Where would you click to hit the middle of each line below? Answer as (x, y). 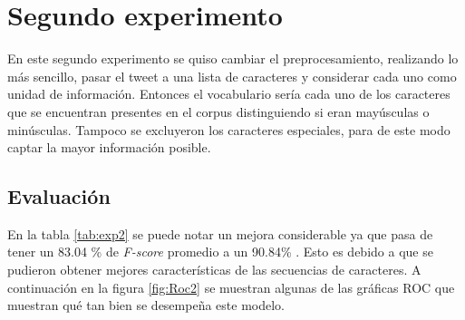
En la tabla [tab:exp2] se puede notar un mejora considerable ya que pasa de (220, 233)
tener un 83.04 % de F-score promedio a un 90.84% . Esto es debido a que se (220, 252)
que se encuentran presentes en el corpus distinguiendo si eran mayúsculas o (218, 111)
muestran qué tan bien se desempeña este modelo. (146, 305)
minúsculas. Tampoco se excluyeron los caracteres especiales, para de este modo (229, 129)
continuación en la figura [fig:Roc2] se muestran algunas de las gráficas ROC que (231, 287)
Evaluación (59, 196)
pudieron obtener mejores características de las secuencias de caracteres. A (214, 270)
